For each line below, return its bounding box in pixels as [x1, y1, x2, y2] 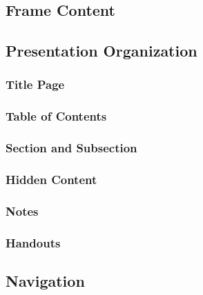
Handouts [6, 234, 61, 251]
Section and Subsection [6, 139, 137, 156]
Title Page [6, 76, 65, 93]
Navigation [6, 270, 85, 292]
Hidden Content [6, 171, 97, 188]
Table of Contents [6, 108, 107, 125]
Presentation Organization [6, 40, 197, 61]
